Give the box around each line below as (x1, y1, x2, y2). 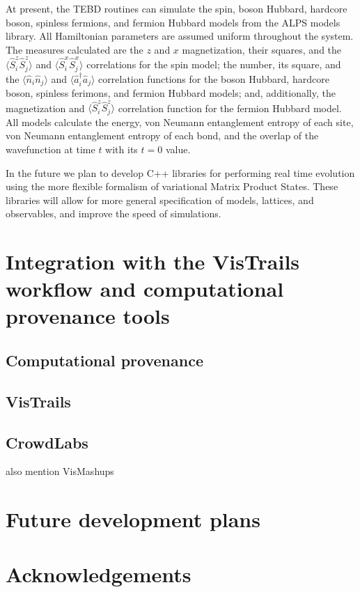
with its (105, 141, 138, 156)
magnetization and (6, 100, 85, 115)
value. (165, 141, 191, 156)
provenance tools (6, 302, 170, 330)
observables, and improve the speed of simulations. (6, 206, 221, 221)
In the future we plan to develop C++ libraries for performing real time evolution (6, 165, 355, 180)
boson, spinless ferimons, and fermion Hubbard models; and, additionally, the (6, 86, 336, 100)
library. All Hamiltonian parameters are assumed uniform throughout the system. (6, 29, 354, 43)
